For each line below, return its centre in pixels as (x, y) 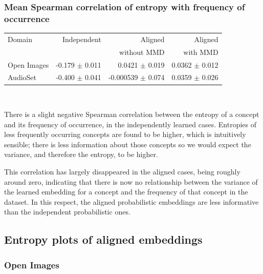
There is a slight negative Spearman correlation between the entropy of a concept (132, 114)
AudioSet (22, 77)
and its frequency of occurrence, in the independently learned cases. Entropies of (130, 124)
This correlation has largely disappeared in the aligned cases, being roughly (122, 172)
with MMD (201, 52)
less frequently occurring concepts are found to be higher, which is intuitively (125, 134)
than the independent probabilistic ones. (67, 212)
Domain (20, 39)
